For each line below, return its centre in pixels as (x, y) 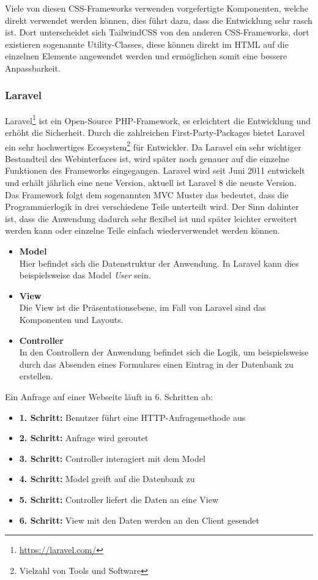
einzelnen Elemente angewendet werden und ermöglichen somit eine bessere (146, 56)
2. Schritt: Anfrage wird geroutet (84, 438)
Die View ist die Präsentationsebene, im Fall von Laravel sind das (142, 307)
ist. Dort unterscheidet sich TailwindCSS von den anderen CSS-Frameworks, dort (157, 32)
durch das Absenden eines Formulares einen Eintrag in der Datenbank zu (156, 364)
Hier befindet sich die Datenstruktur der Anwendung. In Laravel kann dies (159, 263)
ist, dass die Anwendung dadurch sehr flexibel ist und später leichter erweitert (151, 218)
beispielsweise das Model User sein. (85, 275)
